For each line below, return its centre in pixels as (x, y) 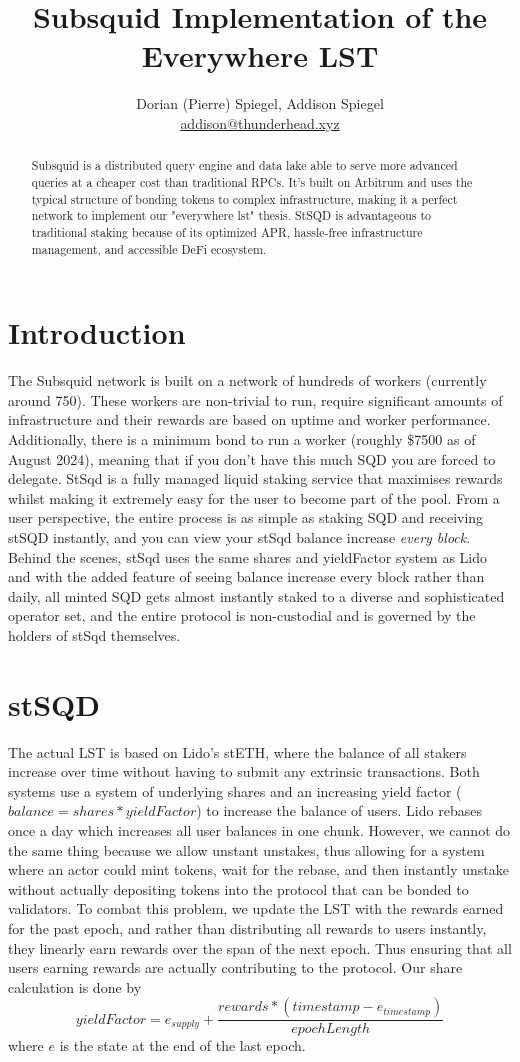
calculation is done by (75, 986)
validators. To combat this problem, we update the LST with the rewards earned (256, 908)
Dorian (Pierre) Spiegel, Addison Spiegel (260, 103)
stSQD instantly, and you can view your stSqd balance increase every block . (239, 536)
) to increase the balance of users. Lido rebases (339, 810)
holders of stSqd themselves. (94, 634)
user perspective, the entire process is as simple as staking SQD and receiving (246, 517)
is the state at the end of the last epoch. (182, 1045)
